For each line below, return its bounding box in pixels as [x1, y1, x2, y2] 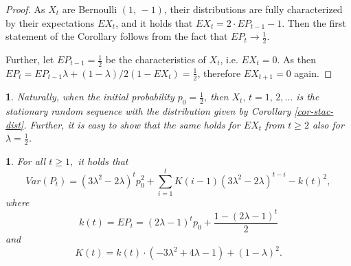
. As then [277, 52, 316, 67]
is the [296, 89, 319, 104]
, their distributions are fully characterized [163, 2, 343, 16]
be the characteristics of [105, 52, 206, 67]
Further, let [5, 52, 54, 67]
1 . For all [5, 154, 46, 168]
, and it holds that [115, 15, 193, 30]
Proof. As [5, 2, 45, 16]
